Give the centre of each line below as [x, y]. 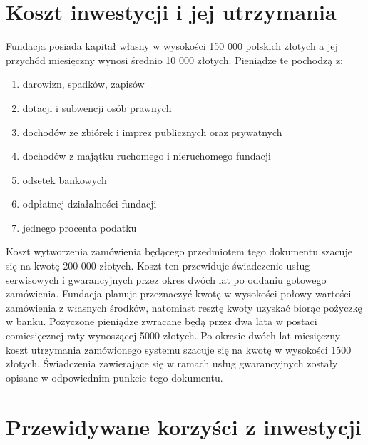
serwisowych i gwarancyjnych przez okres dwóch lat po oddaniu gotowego [166, 279]
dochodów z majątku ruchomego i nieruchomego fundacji [147, 156]
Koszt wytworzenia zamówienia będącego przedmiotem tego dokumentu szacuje [179, 251]
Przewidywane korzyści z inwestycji [184, 426]
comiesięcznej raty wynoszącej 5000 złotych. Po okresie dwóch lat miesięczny [173, 336]
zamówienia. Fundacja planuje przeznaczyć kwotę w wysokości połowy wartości [179, 293]
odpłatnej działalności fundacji [90, 204]
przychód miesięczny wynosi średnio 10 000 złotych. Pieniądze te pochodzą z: [175, 60]
